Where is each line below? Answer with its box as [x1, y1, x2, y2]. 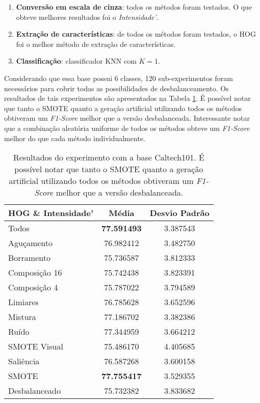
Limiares [8, 296, 39, 308]
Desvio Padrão [149, 207, 210, 219]
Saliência [8, 355, 40, 367]
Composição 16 [8, 266, 62, 279]
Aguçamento [8, 237, 53, 249]
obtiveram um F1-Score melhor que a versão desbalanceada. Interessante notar [4, 113, 250, 123]
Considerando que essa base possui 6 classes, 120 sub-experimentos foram [4, 72, 233, 83]
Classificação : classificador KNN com [16, 56, 137, 66]
